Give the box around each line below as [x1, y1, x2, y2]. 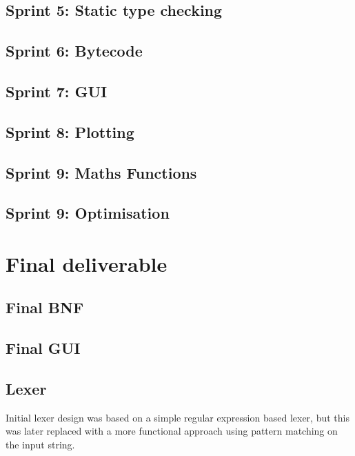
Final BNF [6, 297, 84, 318]
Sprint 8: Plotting [6, 121, 134, 142]
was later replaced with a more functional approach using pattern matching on [6, 424, 338, 438]
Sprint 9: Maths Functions [6, 161, 197, 183]
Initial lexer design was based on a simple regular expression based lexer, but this [6, 410, 349, 424]
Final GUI [6, 337, 81, 359]
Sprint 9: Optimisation [6, 202, 170, 224]
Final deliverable [6, 249, 168, 277]
